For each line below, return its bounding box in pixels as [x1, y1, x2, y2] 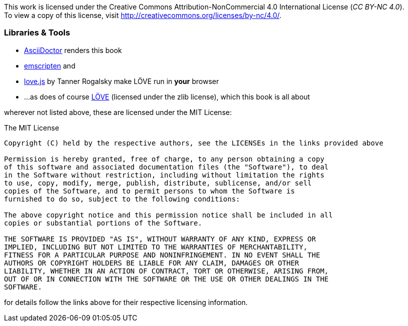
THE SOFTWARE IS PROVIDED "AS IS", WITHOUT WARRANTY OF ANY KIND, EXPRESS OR [4, 234, 316, 243]
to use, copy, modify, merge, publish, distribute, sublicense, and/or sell [4, 178, 312, 187]
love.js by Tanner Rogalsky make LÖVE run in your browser [24, 76, 219, 85]
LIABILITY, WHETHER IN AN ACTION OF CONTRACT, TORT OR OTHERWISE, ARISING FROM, [4, 266, 329, 275]
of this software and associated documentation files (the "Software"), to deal [4, 162, 329, 171]
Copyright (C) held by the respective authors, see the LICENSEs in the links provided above [4, 138, 383, 147]
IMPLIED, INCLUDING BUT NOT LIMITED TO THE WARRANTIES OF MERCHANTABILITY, [4, 242, 307, 251]
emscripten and [24, 61, 75, 70]
